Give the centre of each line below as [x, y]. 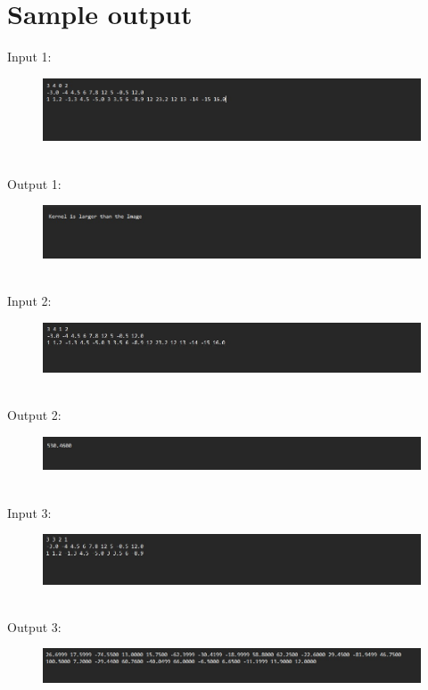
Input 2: [29, 301]
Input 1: [29, 57]
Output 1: [34, 183]
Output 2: [34, 415]
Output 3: [34, 626]
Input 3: [29, 512]
